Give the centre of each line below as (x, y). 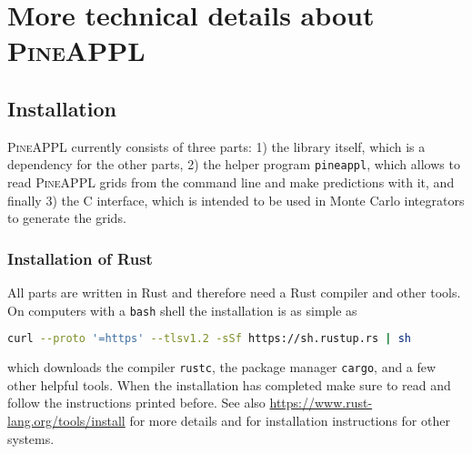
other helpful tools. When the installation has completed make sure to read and (229, 384)
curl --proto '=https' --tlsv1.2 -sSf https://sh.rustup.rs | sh (209, 339)
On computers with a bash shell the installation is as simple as (182, 310)
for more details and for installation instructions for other (290, 420)
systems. (31, 438)
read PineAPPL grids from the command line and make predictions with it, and (231, 182)
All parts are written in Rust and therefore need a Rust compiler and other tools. (234, 293)
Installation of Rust (80, 258)
